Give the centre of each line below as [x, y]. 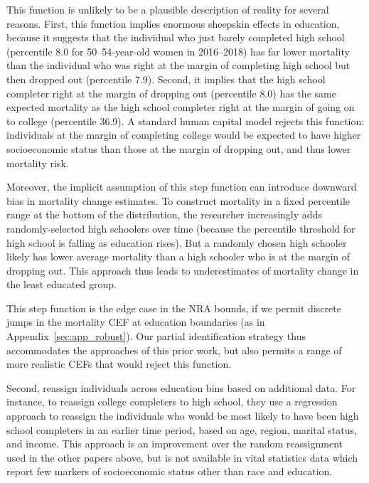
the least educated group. [61, 284]
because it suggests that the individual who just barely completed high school [176, 37]
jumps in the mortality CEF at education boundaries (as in [136, 322]
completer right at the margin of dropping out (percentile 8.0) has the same [171, 93]
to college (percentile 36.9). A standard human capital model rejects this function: [186, 121]
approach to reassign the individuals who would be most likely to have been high [183, 416]
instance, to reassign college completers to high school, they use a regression [172, 402]
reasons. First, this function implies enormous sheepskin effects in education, [173, 23]
